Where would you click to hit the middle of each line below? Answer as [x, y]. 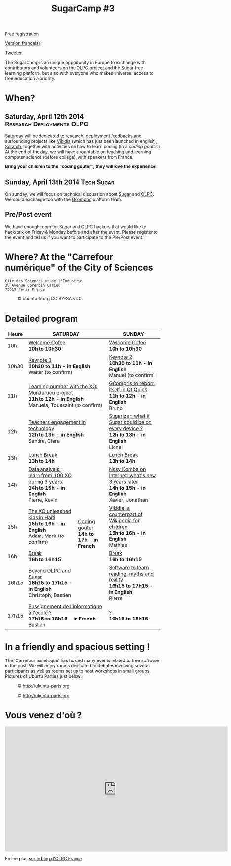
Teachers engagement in [57, 422]
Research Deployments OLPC [47, 124]
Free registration [22, 34]
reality [116, 579]
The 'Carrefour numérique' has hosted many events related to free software [82, 660]
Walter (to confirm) [50, 372]
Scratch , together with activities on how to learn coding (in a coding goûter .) [83, 147]
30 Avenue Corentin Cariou [33, 285]
